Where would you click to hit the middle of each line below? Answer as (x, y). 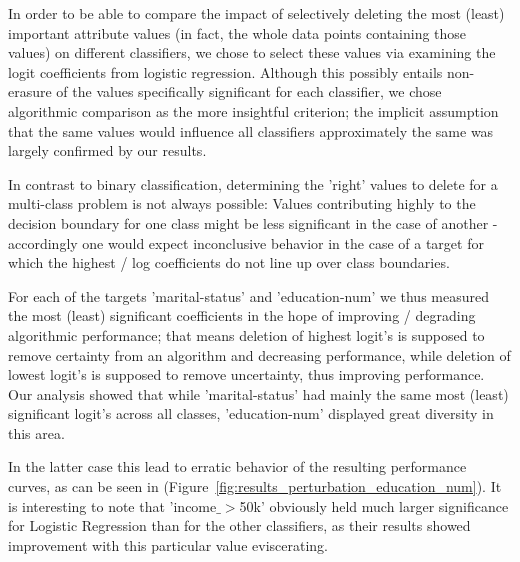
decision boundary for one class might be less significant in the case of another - (253, 222)
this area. (36, 432)
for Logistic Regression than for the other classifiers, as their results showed (239, 525)
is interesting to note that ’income (112, 505)
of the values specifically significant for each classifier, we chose (249, 91)
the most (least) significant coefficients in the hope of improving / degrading (242, 315)
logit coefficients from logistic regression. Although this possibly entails (225, 71)
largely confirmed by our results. (107, 150)
